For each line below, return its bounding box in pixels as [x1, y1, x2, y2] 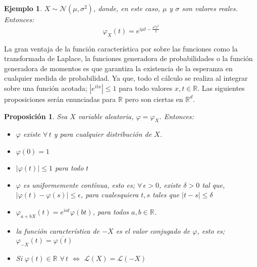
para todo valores [119, 82, 173, 93]
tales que [152, 189, 179, 200]
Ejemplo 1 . [4, 3, 42, 13]
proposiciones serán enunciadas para [4, 93, 116, 104]
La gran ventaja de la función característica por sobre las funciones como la [4, 43, 238, 54]
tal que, [202, 179, 225, 190]
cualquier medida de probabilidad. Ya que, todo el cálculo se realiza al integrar [4, 73, 248, 83]
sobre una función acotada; [4, 82, 87, 93]
